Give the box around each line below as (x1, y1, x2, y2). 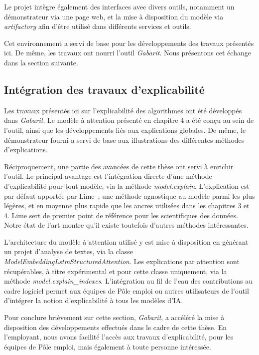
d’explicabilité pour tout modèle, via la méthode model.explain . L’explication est (4, 180, 250, 191)
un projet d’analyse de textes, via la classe (4, 246, 133, 257)
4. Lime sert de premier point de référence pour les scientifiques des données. (4, 210, 238, 220)
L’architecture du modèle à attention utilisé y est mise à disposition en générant (4, 236, 249, 247)
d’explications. (4, 144, 48, 155)
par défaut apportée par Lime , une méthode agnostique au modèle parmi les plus (4, 190, 255, 201)
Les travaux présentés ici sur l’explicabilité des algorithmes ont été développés (4, 105, 242, 115)
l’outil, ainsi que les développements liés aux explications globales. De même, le (4, 124, 246, 135)
